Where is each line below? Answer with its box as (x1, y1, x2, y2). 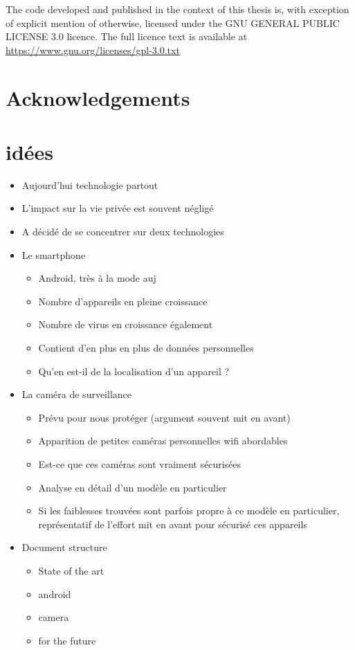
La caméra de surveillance (21, 387, 132, 401)
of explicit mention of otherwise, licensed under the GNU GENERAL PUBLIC (6, 15, 340, 30)
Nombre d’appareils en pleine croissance (38, 294, 208, 308)
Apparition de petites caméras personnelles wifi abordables (38, 433, 288, 448)
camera (38, 610, 69, 624)
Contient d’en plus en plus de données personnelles (38, 341, 254, 355)
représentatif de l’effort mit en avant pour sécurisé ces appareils (38, 516, 307, 531)
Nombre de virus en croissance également (38, 317, 213, 332)
